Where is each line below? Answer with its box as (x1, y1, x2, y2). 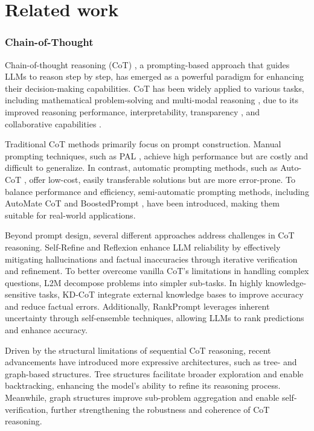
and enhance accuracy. (5, 324, 88, 336)
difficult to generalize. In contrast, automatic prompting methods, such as (5, 161, 278, 174)
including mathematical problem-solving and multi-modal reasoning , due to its (5, 94, 299, 106)
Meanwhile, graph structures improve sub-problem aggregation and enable (5, 391, 280, 404)
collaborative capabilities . (5, 117, 101, 130)
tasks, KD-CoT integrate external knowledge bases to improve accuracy (39, 288, 304, 301)
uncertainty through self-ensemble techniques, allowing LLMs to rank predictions (5, 311, 304, 324)
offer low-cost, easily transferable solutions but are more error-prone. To (29, 173, 295, 185)
